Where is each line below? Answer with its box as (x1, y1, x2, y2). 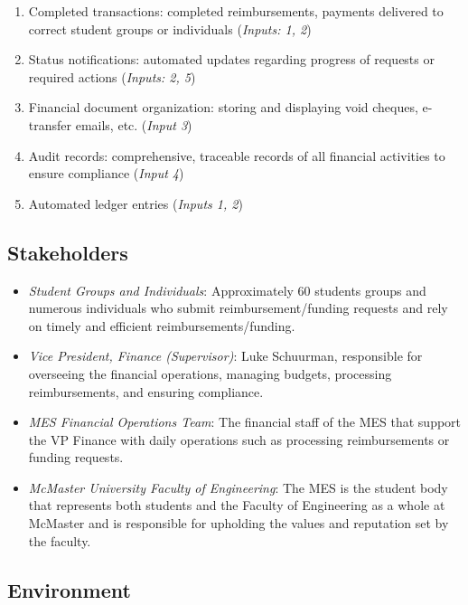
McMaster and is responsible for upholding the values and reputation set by (28, 514, 449, 533)
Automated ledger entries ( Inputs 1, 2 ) (28, 194, 243, 213)
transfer (28, 115, 72, 134)
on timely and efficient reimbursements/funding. (28, 316, 295, 335)
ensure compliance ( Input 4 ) (28, 164, 184, 183)
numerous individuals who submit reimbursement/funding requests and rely (28, 298, 448, 317)
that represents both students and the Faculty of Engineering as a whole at (28, 496, 445, 515)
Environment (7, 575, 131, 603)
